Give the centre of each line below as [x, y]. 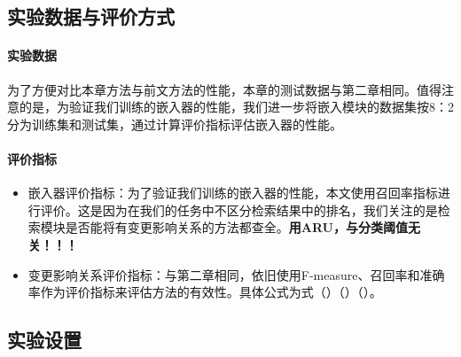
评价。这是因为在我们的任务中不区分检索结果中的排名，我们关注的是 [239, 210]
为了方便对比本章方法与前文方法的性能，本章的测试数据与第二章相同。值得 [224, 89]
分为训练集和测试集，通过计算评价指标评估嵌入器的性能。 [175, 124]
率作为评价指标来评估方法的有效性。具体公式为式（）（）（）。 [205, 292]
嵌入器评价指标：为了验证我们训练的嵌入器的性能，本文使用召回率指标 [233, 193]
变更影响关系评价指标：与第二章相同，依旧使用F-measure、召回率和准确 [236, 274]
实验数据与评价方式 [91, 16]
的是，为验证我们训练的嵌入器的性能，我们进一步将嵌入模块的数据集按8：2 [236, 107]
